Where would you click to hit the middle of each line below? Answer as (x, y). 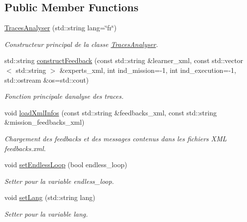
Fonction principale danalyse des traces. (64, 96)
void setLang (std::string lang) (50, 197)
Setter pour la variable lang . (46, 213)
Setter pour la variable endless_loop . (59, 181)
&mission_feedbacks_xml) (45, 122)
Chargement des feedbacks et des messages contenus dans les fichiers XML (116, 138)
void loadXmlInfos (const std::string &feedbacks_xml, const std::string (111, 112)
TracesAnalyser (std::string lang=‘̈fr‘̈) (61, 28)
